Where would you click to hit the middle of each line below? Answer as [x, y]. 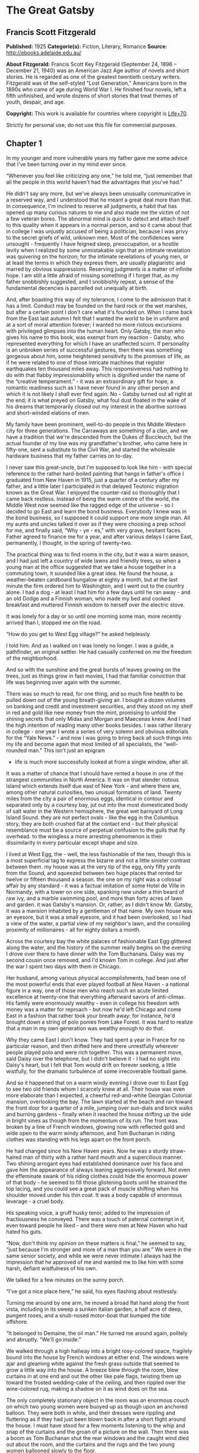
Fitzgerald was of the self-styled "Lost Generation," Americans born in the [97, 83]
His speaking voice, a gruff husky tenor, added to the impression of [88, 1212]
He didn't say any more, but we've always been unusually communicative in [99, 193]
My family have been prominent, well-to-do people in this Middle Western [96, 424]
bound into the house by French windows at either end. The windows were [97, 1357]
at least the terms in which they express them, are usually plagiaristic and [96, 263]
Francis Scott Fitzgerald [51, 32]
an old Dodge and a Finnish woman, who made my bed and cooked [88, 598]
